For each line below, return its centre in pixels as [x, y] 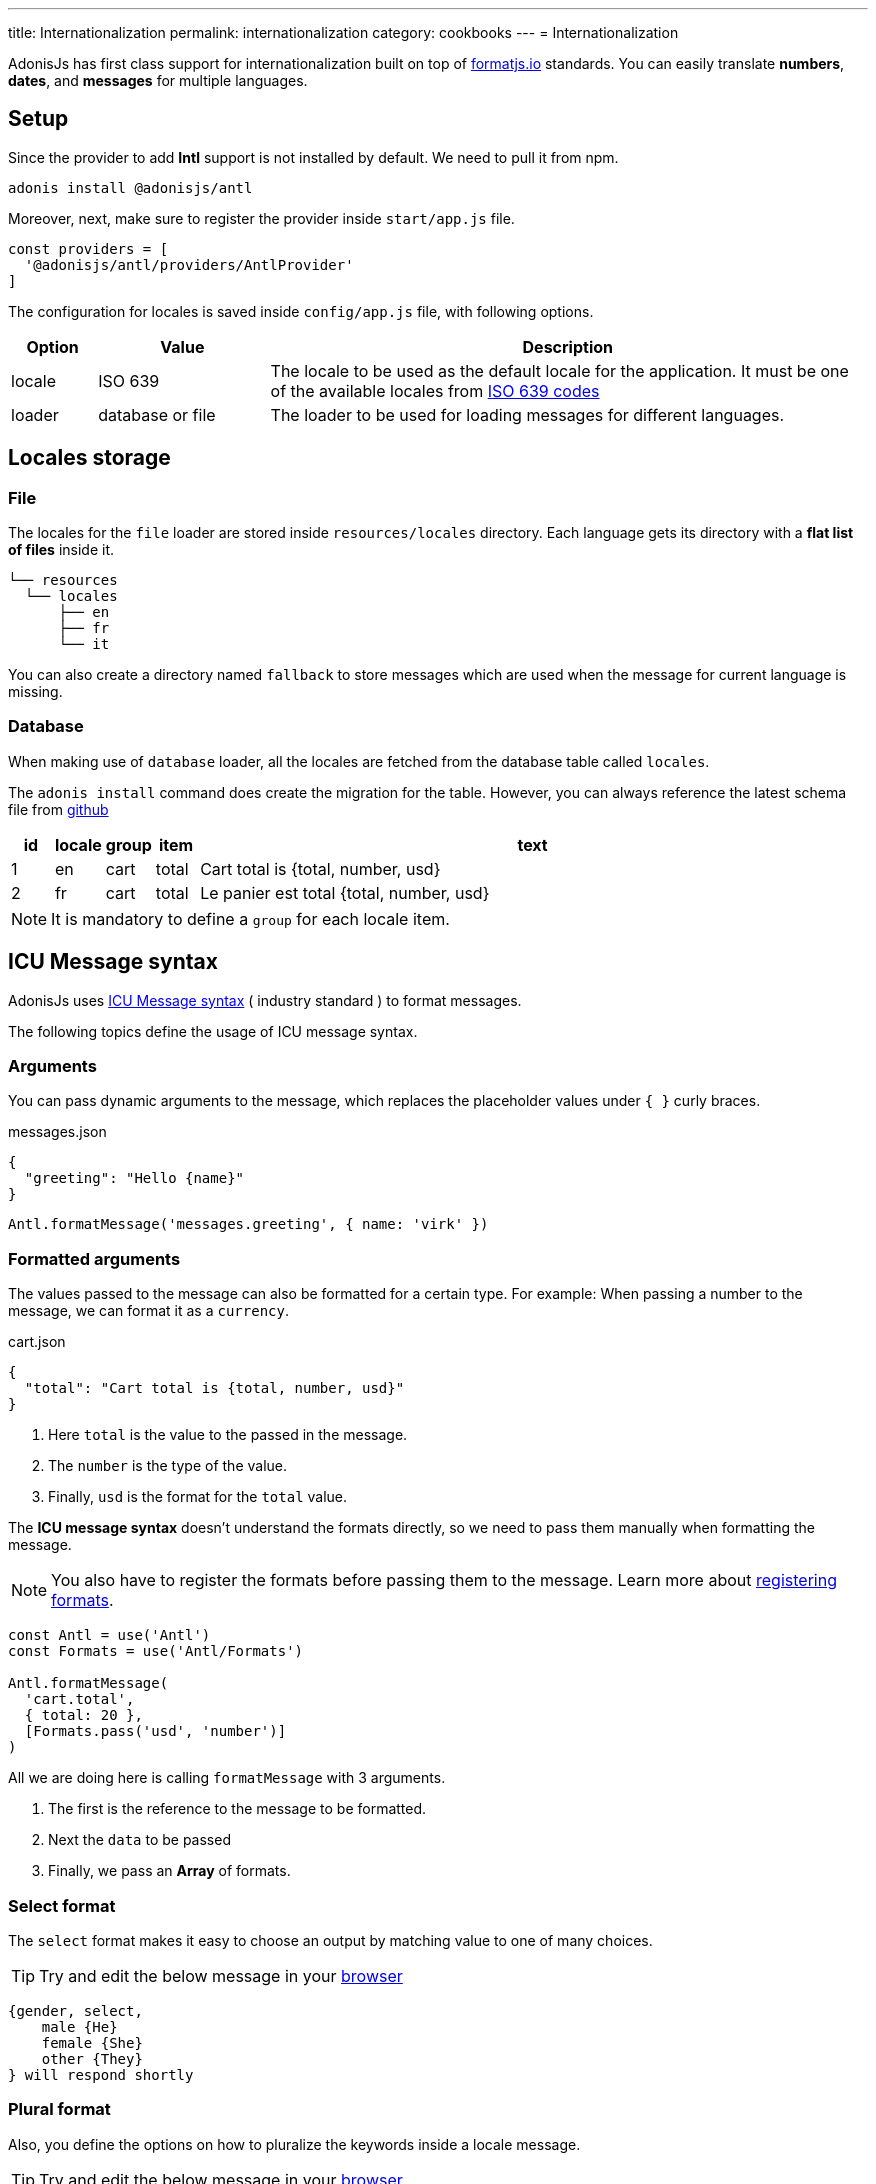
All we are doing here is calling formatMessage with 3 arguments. [227, 1778]
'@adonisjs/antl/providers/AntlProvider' [189, 264]
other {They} [92, 2058]
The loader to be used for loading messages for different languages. [527, 414]
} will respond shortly [101, 2074]
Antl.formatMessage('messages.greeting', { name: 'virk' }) [248, 1224]
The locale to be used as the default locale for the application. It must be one [559, 370]
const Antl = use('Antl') [109, 1635]
